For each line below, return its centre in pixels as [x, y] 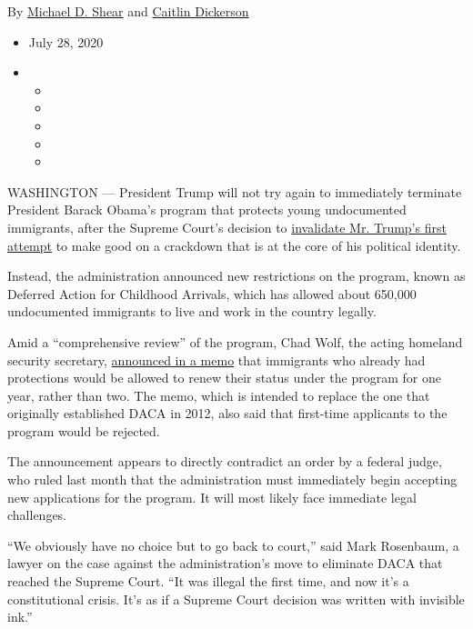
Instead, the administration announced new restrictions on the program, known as [236, 276]
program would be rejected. [84, 430]
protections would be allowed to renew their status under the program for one [224, 378]
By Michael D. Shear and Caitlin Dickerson [128, 11]
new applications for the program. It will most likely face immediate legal [212, 497]
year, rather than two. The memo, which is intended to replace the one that [219, 395]
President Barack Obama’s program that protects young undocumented [207, 210]
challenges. [37, 515]
